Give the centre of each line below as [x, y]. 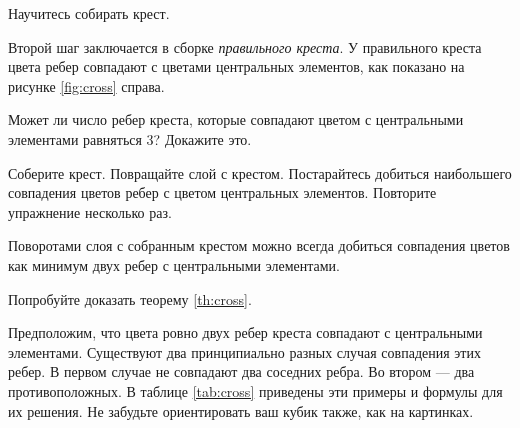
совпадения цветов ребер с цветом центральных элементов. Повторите [222, 192]
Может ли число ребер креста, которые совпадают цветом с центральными [236, 119]
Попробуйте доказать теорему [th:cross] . [130, 298]
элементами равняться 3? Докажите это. [130, 138]
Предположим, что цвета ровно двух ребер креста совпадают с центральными [245, 332]
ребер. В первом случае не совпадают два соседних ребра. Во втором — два [241, 371]
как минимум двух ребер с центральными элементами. [174, 264]
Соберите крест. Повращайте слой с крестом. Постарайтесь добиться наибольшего [260, 172]
